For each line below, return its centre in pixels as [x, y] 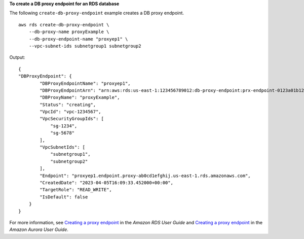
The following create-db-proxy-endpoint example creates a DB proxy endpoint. [97, 13]
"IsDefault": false [64, 197]
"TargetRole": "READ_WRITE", [76, 190]
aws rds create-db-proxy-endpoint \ [64, 25]
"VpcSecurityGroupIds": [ [72, 119]
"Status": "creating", [68, 105]
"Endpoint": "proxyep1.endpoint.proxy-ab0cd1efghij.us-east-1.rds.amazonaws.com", [145, 176]
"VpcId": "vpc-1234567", [70, 112]
